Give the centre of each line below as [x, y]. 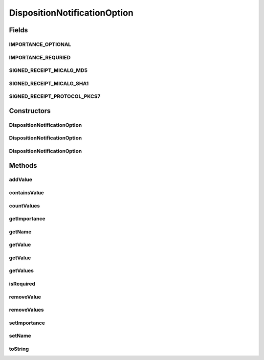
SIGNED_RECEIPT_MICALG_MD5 [48, 70]
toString [19, 349]
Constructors [30, 111]
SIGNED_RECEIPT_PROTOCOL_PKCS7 [55, 96]
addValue [21, 180]
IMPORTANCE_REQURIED [40, 57]
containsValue [26, 193]
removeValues [26, 310]
